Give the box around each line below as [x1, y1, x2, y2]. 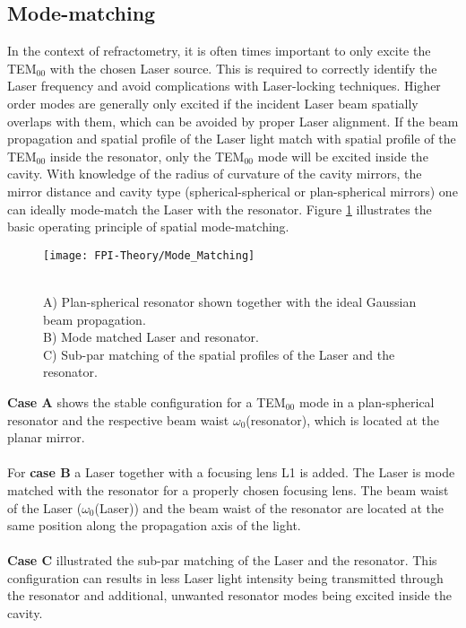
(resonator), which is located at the [246, 410, 440, 429]
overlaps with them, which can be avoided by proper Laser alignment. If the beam [7, 111, 459, 130]
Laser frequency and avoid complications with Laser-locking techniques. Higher [7, 76, 441, 95]
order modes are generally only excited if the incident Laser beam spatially [7, 93, 419, 112]
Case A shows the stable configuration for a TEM [7, 392, 286, 411]
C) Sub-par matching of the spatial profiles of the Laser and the [43, 345, 395, 363]
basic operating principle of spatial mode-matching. [7, 217, 289, 236]
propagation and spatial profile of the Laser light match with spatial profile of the [7, 129, 456, 148]
